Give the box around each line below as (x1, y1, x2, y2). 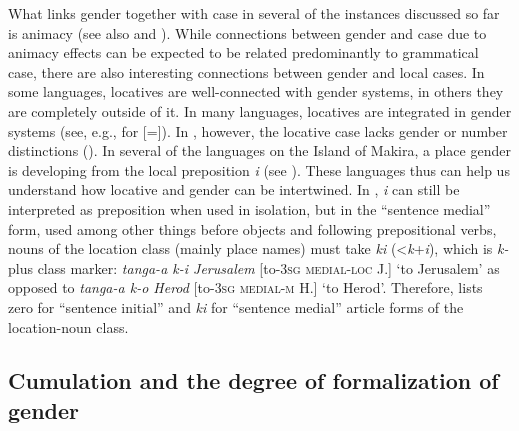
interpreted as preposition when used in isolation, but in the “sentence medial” (8, 198, 491, 219)
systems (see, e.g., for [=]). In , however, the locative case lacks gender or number (8, 120, 508, 141)
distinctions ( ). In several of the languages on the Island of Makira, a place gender (8, 140, 511, 161)
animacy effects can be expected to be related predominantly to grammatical (8, 42, 479, 63)
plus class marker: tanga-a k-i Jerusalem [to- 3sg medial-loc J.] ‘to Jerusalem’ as (8, 257, 500, 278)
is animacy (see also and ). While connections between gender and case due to (8, 22, 487, 43)
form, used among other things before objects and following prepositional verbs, (8, 218, 497, 239)
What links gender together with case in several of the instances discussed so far (8, 3, 500, 23)
